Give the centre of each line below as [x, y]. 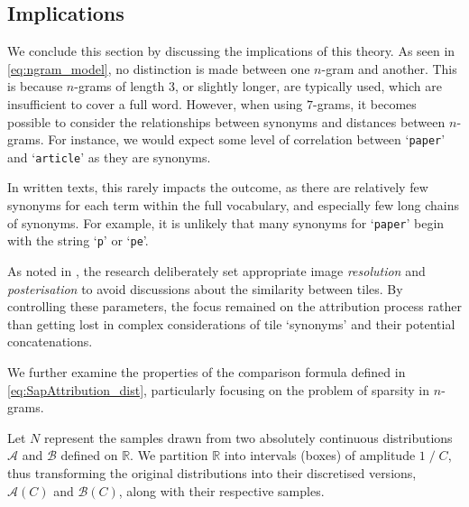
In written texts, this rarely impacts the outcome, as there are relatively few [218, 187]
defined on [89, 455]
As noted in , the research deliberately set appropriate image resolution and [216, 270]
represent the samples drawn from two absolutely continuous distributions [248, 437]
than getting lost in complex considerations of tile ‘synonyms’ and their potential [231, 323]
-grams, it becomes [364, 103]
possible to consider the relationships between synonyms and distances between [226, 121]
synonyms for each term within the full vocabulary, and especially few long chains [233, 205]
